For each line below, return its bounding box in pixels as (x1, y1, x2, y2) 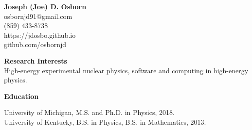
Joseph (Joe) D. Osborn (4, 1, 87, 11)
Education (4, 91, 39, 101)
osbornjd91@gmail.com (4, 11, 72, 21)
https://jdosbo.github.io (4, 30, 76, 40)
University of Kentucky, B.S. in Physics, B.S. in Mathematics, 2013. (4, 116, 206, 127)
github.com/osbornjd (4, 39, 67, 49)
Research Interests (4, 55, 67, 65)
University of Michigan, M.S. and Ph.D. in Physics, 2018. (4, 107, 175, 117)
